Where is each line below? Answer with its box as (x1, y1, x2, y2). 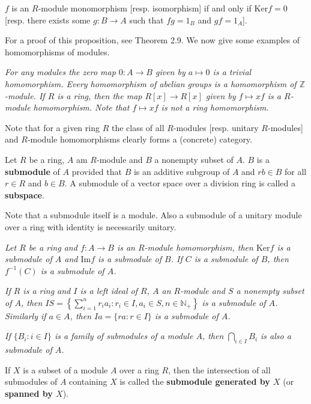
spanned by (5, 387, 53, 400)
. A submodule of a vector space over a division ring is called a (64, 177, 295, 189)
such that (129, 13, 164, 26)
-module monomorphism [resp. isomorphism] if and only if (38, 2, 252, 14)
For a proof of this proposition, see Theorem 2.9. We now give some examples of (5, 34, 300, 46)
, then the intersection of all (168, 363, 271, 376)
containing (69, 375, 107, 388)
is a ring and (23, 284, 71, 297)
